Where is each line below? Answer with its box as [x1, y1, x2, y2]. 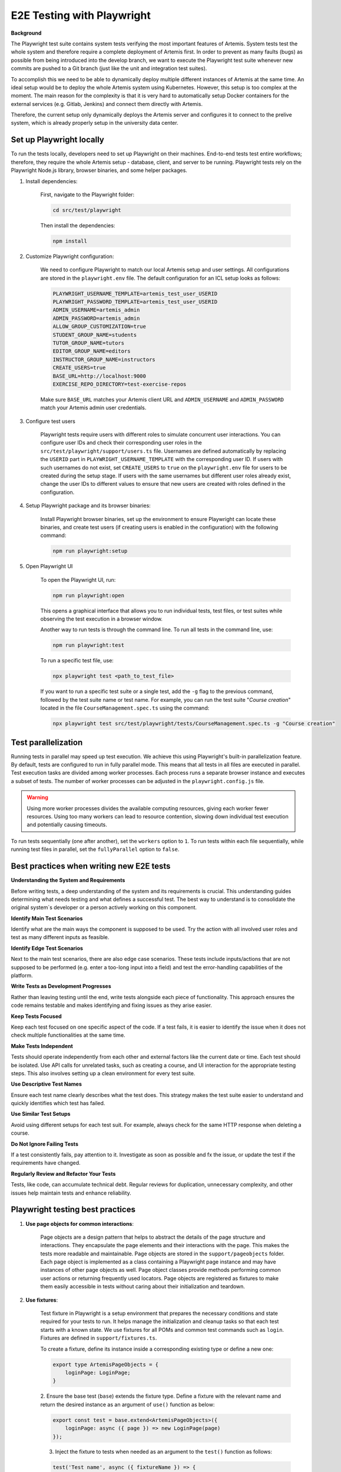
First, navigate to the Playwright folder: [40, 191, 135, 198]
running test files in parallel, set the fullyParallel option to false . [11, 846, 180, 853]
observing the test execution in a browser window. [40, 615, 163, 622]
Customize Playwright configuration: [25, 253, 114, 260]
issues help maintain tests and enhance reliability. [11, 1189, 132, 1196]
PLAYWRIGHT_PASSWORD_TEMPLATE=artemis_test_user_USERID [52, 299, 218, 306]
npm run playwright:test [52, 642, 125, 649]
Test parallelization [11, 737, 83, 747]
